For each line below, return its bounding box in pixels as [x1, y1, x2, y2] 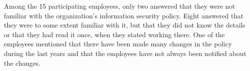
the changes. [4, 57, 41, 68]
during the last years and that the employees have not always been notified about [4, 48, 247, 58]
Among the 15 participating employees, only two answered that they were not [4, 1, 235, 11]
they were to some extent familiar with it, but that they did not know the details [4, 20, 246, 30]
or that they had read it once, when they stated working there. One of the [4, 29, 225, 39]
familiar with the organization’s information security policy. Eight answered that [4, 10, 244, 20]
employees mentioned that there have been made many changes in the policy [4, 39, 232, 49]
